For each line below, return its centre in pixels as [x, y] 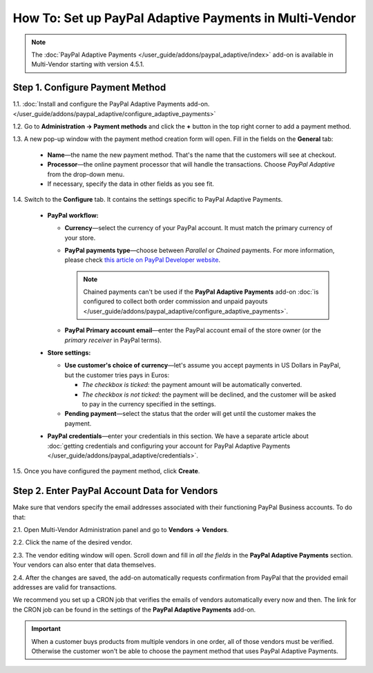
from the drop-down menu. [86, 174]
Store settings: [69, 353]
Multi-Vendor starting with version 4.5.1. [88, 64]
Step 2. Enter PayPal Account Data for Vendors [115, 491]
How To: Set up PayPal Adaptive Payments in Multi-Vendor [184, 18]
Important [46, 629]
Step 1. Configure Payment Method [89, 87]
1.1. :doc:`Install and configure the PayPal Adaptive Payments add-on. [111, 104]
